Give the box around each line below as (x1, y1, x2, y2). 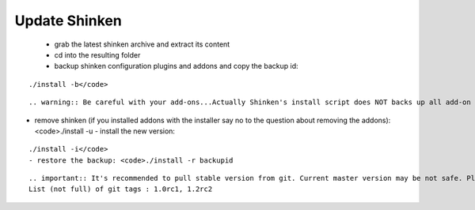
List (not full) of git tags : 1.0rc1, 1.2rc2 (28, 185, 213, 193)
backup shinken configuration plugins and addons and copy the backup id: (54, 62, 298, 71)
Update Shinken (14, 12, 122, 29)
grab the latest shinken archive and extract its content (54, 39, 230, 49)
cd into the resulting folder (54, 50, 141, 59)
